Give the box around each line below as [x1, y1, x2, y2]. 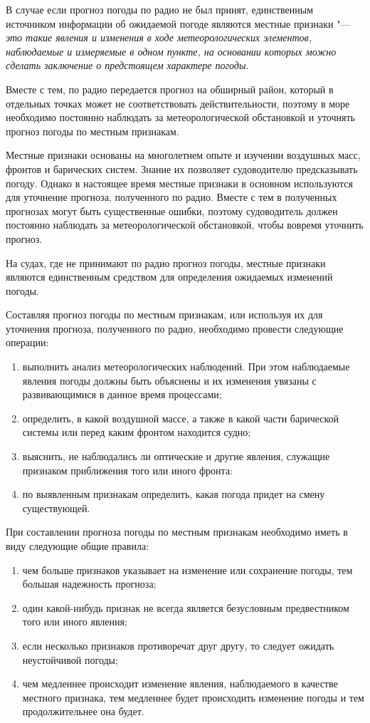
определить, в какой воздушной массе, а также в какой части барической [22, 410, 339, 425]
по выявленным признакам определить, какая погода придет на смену [22, 487, 325, 501]
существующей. [22, 500, 90, 515]
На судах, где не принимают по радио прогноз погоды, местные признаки [6, 255, 326, 270]
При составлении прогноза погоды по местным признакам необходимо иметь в [6, 524, 348, 539]
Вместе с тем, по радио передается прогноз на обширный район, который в [6, 81, 334, 96]
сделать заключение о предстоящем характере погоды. [6, 58, 249, 73]
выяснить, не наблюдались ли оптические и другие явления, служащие [22, 449, 330, 464]
